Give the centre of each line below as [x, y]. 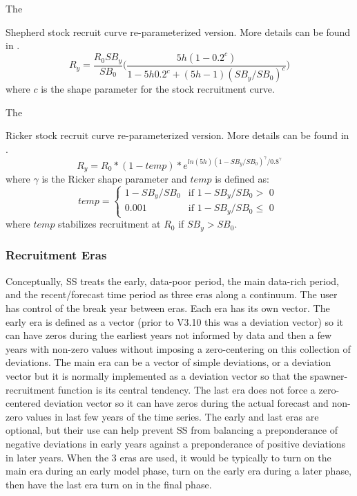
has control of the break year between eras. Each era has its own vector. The [168, 307]
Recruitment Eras [56, 255]
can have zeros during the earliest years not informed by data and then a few [169, 335]
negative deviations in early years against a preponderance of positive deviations [176, 443]
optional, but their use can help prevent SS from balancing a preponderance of [172, 430]
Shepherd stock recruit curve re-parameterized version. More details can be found [178, 31]
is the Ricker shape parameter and [114, 179]
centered [23, 403]
